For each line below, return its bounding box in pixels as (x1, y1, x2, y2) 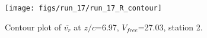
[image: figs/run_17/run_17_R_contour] (5, 4, 162, 12)
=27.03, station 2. (138, 20, 203, 33)
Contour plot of (5, 20, 61, 33)
